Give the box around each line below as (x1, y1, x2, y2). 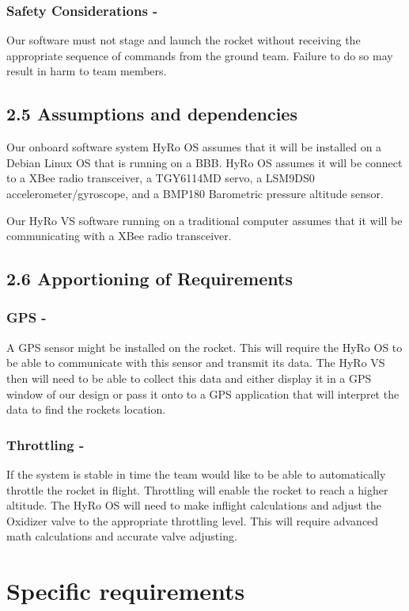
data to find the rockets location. (6, 401, 166, 418)
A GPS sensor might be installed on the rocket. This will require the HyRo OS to (6, 338, 403, 355)
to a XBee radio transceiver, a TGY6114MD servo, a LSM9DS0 (6, 170, 315, 186)
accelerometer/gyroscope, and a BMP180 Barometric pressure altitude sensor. (6, 185, 384, 201)
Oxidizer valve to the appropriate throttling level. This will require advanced (6, 512, 379, 529)
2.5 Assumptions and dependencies (6, 101, 297, 126)
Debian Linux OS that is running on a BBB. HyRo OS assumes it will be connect (6, 154, 403, 170)
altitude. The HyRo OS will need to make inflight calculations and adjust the (6, 497, 382, 514)
